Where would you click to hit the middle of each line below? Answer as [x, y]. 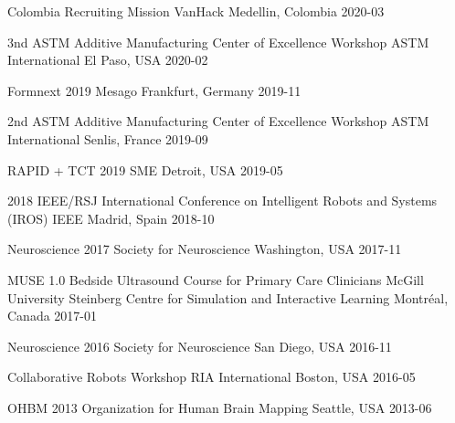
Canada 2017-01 [53, 316]
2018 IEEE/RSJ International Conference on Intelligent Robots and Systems [222, 201]
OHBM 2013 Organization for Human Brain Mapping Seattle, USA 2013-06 [220, 407]
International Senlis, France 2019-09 [108, 138]
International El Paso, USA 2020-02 [108, 60]
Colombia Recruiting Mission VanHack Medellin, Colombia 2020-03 [196, 11]
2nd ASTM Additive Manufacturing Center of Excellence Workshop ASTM [218, 121]
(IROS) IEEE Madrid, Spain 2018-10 [111, 218]
